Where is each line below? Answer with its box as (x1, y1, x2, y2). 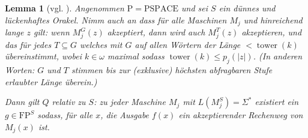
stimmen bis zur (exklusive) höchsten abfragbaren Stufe (71, 64, 273, 76)
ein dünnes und (219, 2, 276, 14)
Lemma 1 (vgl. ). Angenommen (5, 2, 124, 14)
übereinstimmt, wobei (5, 50, 82, 62)
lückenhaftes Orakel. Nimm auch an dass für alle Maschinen (5, 13, 227, 26)
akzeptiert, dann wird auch (107, 26, 205, 38)
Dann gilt (5, 95, 40, 108)
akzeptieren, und (241, 26, 302, 38)
